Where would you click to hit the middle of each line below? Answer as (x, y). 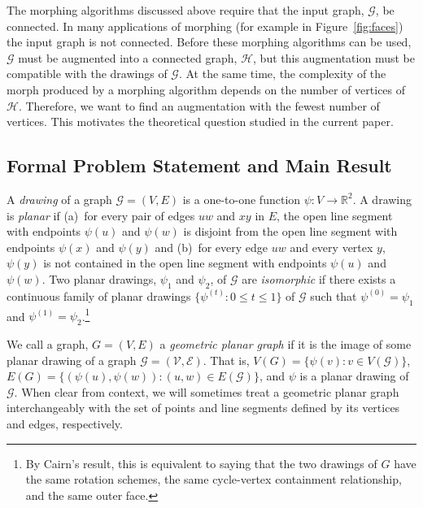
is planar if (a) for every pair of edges (101, 215)
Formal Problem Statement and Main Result (199, 165)
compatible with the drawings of (87, 74)
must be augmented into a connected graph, (128, 57)
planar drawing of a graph (72, 360)
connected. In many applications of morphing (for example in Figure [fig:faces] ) (205, 26)
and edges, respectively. (65, 423)
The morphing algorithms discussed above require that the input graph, (185, 10)
